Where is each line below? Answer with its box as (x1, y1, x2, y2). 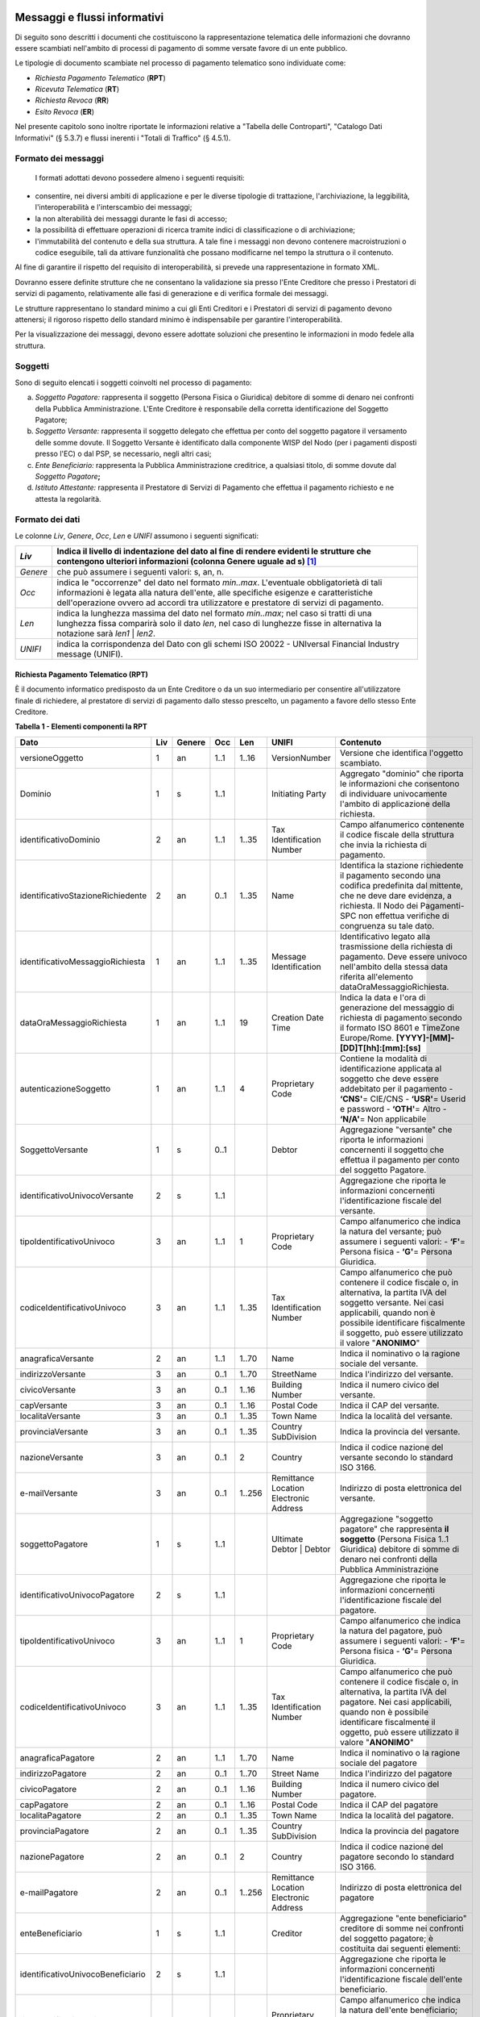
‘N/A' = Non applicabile (339, 1113, 427, 1125)
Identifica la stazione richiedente (339, 859, 464, 871)
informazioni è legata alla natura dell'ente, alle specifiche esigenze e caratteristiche (56, 587, 374, 599)
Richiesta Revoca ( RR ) (35, 95, 110, 105)
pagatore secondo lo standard (339, 1851, 454, 1862)
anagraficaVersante (19, 1352, 94, 1363)
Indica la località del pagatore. (339, 1810, 454, 1821)
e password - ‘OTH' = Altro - (339, 1103, 447, 1114)
